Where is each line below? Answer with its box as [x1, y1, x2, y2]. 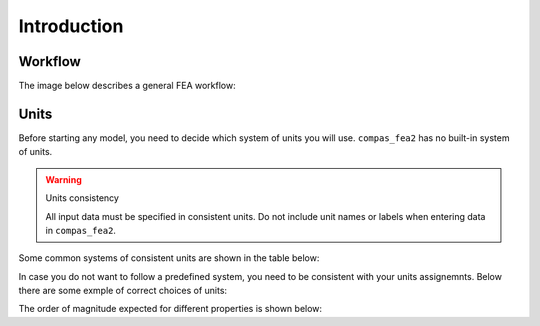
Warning [45, 173, 82, 185]
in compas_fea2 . [45, 224, 117, 236]
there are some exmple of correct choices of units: [18, 285, 228, 297]
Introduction [18, 15, 124, 37]
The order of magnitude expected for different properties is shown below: [18, 303, 323, 315]
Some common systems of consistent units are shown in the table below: [18, 252, 320, 264]
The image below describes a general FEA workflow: [18, 80, 236, 92]
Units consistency [45, 192, 120, 204]
